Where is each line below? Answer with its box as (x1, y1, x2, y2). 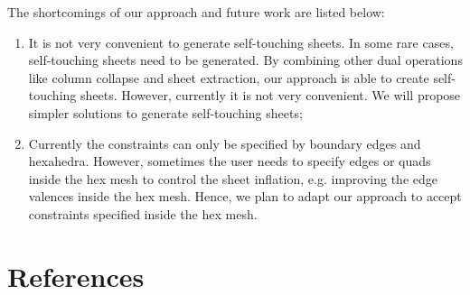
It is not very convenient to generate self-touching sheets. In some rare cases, (28, 32, 454, 51)
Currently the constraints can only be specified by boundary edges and (28, 134, 421, 152)
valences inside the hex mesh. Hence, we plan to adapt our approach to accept (28, 187, 462, 206)
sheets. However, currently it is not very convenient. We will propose (80, 86, 461, 105)
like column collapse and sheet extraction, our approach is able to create (28, 68, 429, 87)
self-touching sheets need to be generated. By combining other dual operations (28, 51, 463, 69)
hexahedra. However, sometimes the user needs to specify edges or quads (28, 152, 431, 171)
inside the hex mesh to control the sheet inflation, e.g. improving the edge (28, 169, 437, 188)
